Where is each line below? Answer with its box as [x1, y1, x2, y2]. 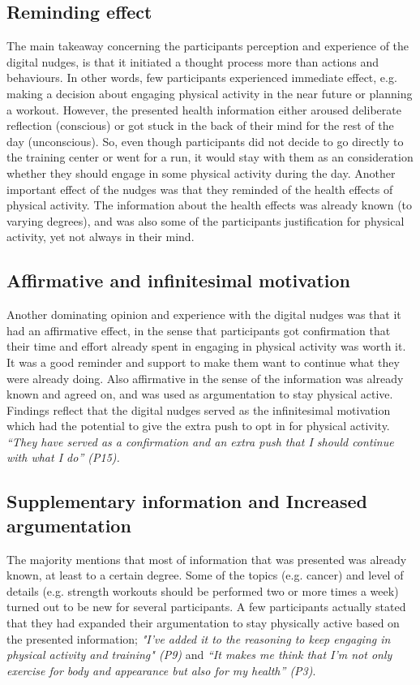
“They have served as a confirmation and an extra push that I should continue [6, 433, 394, 450]
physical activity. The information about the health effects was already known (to [6, 196, 413, 213]
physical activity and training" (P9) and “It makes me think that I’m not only [6, 646, 392, 663]
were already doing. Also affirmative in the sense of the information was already [6, 369, 404, 386]
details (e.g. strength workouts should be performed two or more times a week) [6, 582, 399, 599]
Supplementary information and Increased [6, 489, 367, 514]
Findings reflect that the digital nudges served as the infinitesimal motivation [6, 401, 391, 418]
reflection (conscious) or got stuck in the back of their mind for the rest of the [6, 117, 394, 134]
